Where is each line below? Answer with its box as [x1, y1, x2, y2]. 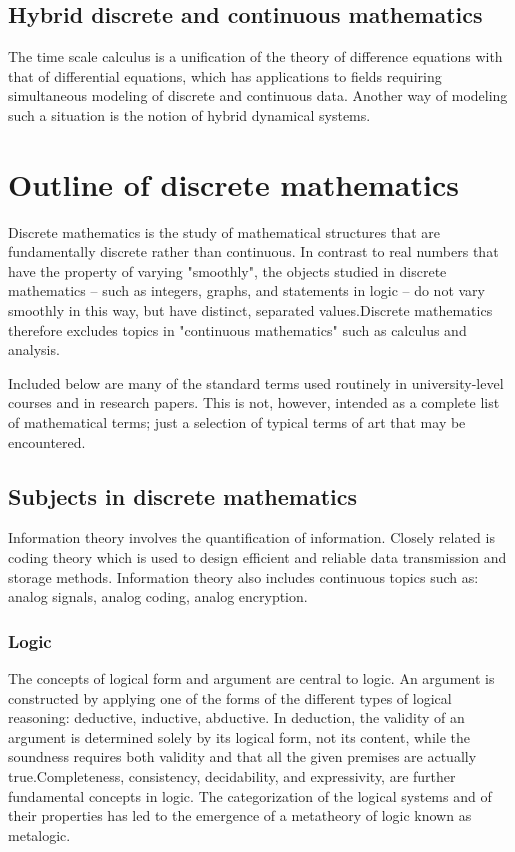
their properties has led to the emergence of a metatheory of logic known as [8, 805, 472, 826]
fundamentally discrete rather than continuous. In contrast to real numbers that [8, 241, 499, 262]
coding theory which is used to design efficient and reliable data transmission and [8, 547, 507, 568]
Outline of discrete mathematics [8, 163, 459, 204]
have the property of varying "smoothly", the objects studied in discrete [8, 260, 447, 281]
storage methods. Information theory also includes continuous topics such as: [8, 566, 479, 587]
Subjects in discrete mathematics [8, 480, 358, 511]
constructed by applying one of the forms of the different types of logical [8, 687, 452, 708]
